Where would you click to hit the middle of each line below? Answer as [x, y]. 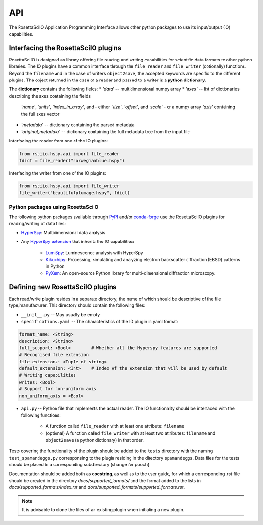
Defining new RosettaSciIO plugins [63, 287]
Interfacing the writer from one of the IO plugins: [58, 173]
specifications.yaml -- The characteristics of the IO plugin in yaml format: [100, 322]
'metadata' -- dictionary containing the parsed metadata [78, 125]
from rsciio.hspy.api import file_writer [69, 186]
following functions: [41, 415]
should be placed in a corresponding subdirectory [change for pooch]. [80, 465]
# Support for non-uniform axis [58, 389]
